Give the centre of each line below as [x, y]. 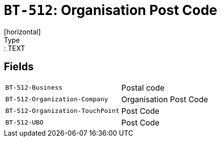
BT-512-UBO [25, 123]
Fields [19, 67]
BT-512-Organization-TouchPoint [62, 111]
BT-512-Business [34, 88]
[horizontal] [22, 31]
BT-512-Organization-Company [57, 99]
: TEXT [15, 48]
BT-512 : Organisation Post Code [111, 10]
